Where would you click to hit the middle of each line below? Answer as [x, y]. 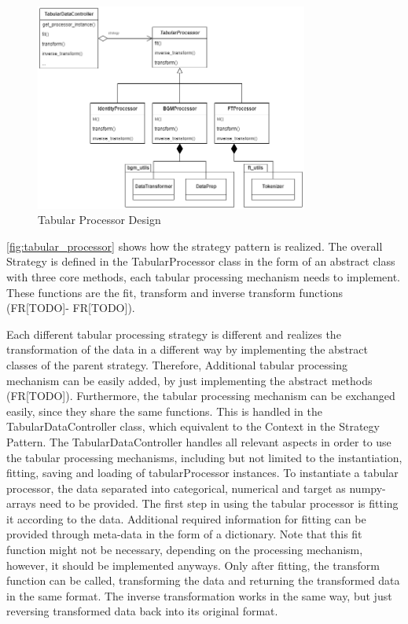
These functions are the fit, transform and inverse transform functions [175, 292]
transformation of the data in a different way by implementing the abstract [187, 349]
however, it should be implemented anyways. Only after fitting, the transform [193, 565]
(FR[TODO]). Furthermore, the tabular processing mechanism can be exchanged [201, 396]
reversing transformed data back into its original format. [142, 611]
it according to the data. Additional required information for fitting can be [186, 518]
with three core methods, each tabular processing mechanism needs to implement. [203, 276]
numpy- [368, 488]
